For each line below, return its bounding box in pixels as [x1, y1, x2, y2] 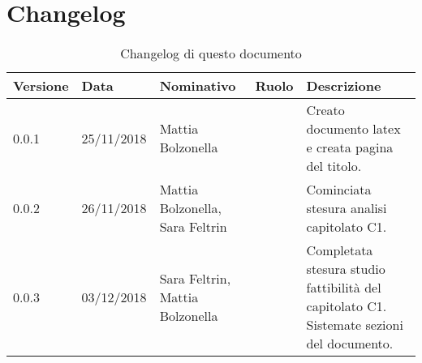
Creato [306, 100, 345, 120]
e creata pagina [306, 138, 394, 157]
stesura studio [306, 259, 385, 279]
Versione [13, 76, 69, 96]
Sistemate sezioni [306, 315, 403, 335]
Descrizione [306, 76, 381, 96]
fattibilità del [306, 278, 381, 297]
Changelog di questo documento [120, 44, 302, 63]
